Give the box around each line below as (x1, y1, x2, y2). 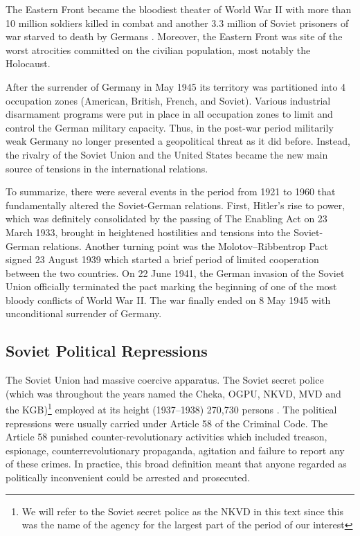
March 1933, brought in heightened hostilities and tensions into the (6, 224, 291, 239)
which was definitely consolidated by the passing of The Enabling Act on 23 (6, 211, 327, 226)
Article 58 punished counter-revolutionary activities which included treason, (6, 429, 327, 444)
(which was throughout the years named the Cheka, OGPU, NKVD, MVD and (6, 386, 341, 400)
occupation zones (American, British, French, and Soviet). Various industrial (6, 93, 331, 107)
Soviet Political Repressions (6, 340, 208, 361)
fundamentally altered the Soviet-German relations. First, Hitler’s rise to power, (6, 197, 345, 212)
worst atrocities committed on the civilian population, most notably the (6, 42, 311, 57)
